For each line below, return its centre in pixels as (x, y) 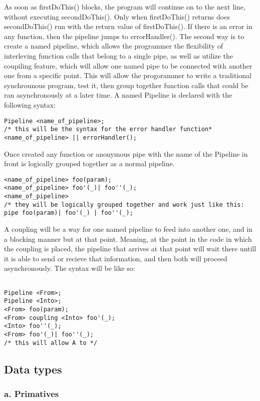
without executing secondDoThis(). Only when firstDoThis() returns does (117, 16)
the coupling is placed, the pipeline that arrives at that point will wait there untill (130, 249)
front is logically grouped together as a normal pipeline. (89, 163)
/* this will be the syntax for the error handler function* (108, 129)
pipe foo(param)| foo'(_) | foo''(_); (69, 213)
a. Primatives (32, 393)
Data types (33, 369)
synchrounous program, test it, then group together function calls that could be (126, 85)
